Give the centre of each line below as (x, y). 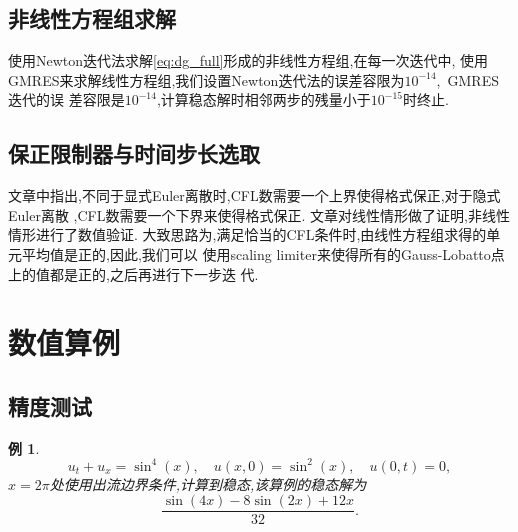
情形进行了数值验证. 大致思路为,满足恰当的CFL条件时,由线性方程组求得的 (247, 234)
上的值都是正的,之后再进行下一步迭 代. (133, 273)
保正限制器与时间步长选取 (134, 153)
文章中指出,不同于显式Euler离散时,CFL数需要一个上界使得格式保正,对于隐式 (254, 195)
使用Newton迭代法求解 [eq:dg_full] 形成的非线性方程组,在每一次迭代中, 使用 (248, 60)
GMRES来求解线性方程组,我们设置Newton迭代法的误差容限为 (206, 79)
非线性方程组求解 (92, 18)
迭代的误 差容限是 (66, 99)
